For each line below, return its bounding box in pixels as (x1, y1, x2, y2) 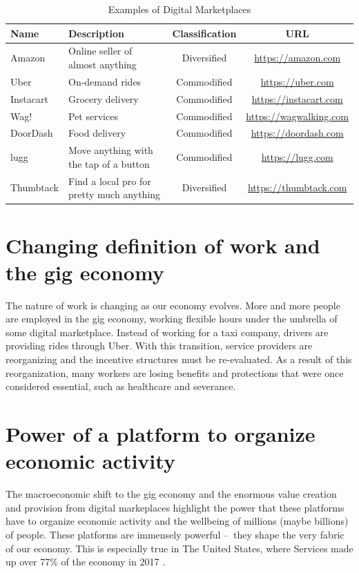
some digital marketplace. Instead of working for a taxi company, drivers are (6, 324, 329, 339)
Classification (172, 26, 237, 40)
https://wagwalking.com (246, 108, 349, 123)
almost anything (68, 57, 137, 72)
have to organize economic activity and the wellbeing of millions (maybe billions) (6, 514, 349, 528)
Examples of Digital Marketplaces (108, 2, 251, 16)
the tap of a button (68, 156, 150, 171)
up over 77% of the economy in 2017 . (6, 554, 166, 569)
